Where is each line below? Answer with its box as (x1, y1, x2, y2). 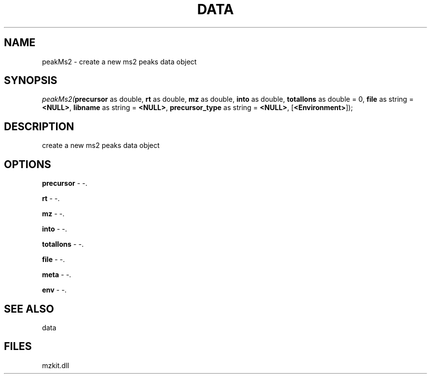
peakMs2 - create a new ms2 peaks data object (42, 57, 197, 66)
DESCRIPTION (4, 120, 74, 133)
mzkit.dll (42, 361, 69, 370)
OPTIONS (4, 158, 51, 171)
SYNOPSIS (4, 74, 58, 87)
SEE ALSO (4, 302, 54, 315)
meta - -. (42, 270, 71, 279)
